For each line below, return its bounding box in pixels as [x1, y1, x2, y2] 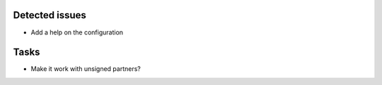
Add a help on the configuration [30, 28, 124, 37]
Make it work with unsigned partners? [30, 65, 141, 73]
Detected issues [13, 9, 86, 21]
